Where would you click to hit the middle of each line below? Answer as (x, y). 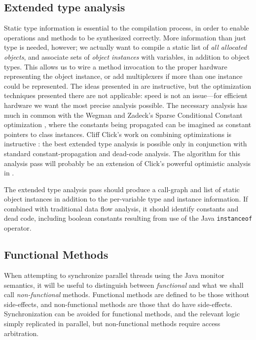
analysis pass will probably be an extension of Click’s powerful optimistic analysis (128, 163)
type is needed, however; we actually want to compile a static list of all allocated (126, 47)
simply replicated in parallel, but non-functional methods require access (112, 323)
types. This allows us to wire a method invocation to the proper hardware (116, 66)
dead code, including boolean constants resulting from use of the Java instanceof (128, 218)
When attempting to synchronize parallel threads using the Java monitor (114, 275)
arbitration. (21, 333)
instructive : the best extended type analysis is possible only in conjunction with (126, 144)
